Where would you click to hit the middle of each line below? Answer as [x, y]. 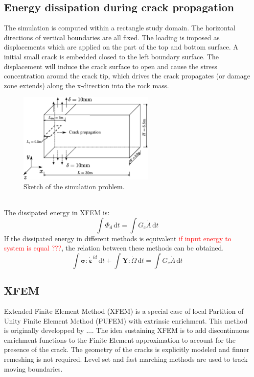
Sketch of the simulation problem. [74, 186]
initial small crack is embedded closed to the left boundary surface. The [112, 56]
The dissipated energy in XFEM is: [57, 213]
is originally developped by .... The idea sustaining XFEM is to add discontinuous [127, 330]
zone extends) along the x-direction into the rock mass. [87, 85]
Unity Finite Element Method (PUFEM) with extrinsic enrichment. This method [126, 320]
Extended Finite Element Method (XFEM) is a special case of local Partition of [124, 311]
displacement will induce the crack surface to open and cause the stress [111, 66]
